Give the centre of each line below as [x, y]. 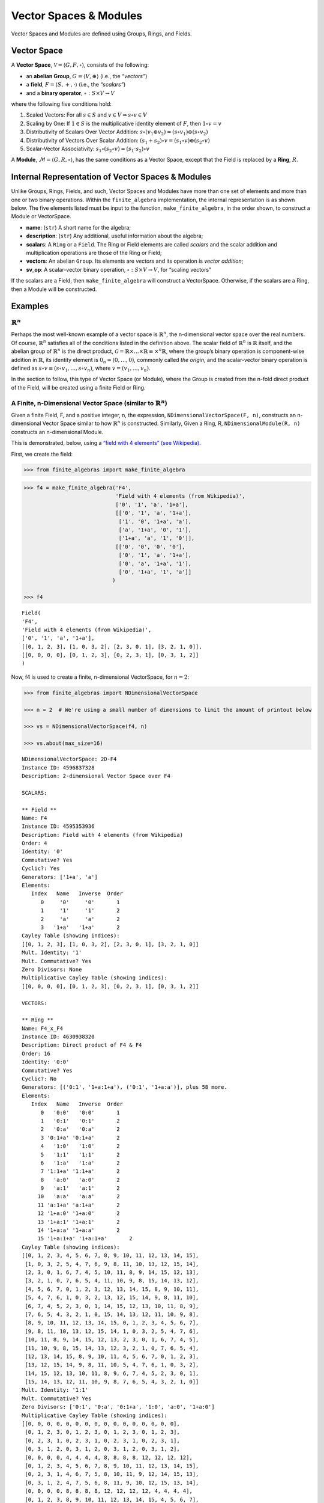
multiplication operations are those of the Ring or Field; [94, 253]
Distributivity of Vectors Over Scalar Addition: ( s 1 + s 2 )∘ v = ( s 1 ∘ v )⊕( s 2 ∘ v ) [118, 141]
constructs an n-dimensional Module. [57, 432]
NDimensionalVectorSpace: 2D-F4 [69, 759]
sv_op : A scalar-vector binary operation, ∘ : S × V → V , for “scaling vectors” [119, 269]
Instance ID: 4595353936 [58, 826]
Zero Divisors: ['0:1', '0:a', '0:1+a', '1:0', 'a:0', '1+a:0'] [118, 1407]
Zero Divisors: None [52, 969]
